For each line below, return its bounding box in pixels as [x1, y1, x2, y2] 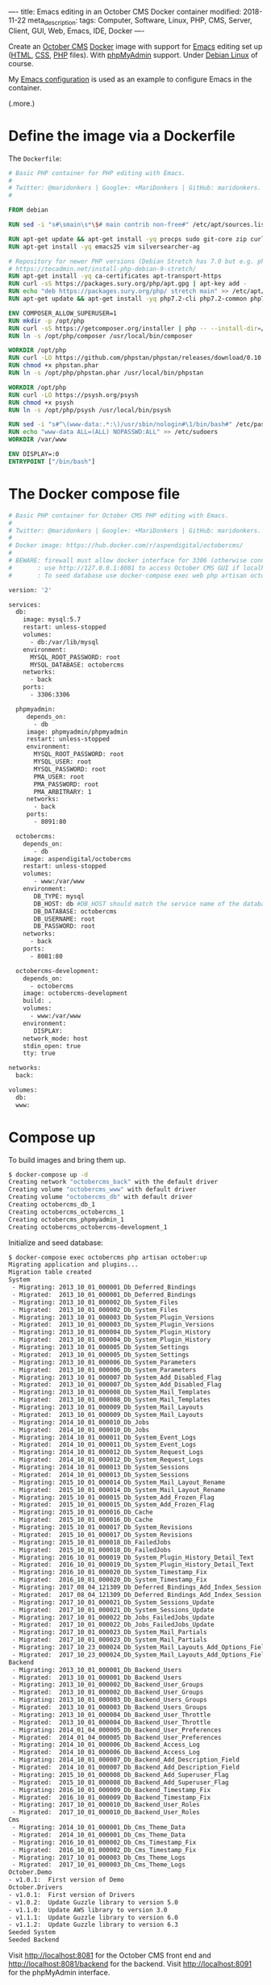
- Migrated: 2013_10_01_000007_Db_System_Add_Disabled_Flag [11, 1381, 222, 1389]
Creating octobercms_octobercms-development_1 [8, 1222, 168, 1231]
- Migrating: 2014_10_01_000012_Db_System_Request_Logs [11, 1448, 204, 1456]
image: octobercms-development [23, 989, 128, 997]
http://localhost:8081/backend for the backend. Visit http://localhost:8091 [8, 1959, 252, 1969]
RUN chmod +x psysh [8, 399, 74, 407]
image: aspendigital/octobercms [23, 855, 131, 863]
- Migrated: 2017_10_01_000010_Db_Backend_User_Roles [11, 1808, 200, 1816]
